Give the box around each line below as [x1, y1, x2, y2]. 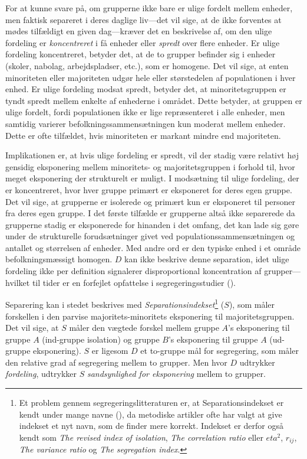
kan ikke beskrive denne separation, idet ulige [124, 253, 289, 265]
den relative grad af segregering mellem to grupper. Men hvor [5, 356, 227, 368]
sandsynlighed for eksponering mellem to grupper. [87, 367, 266, 380]
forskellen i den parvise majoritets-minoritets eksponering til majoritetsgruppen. [5, 310, 295, 322]
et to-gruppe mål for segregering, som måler [140, 344, 299, 357]
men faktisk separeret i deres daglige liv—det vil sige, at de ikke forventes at [5, 13, 282, 25]
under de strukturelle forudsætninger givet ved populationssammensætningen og [5, 230, 295, 242]
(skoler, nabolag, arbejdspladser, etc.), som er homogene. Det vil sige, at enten [5, 59, 289, 71]
